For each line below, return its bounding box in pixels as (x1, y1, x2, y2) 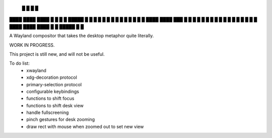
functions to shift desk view (26, 102, 84, 108)
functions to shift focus (26, 95, 75, 101)
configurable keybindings (26, 88, 79, 94)
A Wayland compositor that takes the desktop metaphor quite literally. (9, 33, 154, 39)
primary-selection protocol (26, 81, 82, 87)
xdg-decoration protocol (26, 74, 78, 80)
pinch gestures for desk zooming (26, 116, 95, 122)
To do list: (9, 60, 30, 66)
